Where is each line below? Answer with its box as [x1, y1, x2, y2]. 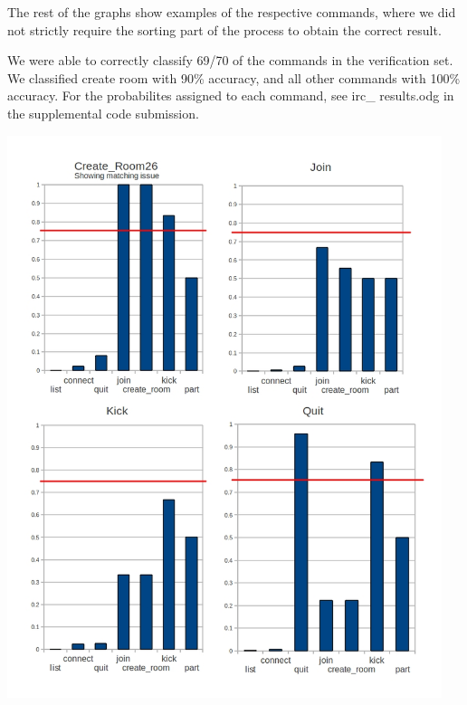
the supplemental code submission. [7, 103, 199, 122]
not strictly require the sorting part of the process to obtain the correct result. [7, 20, 442, 39]
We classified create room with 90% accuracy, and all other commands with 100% [7, 68, 461, 87]
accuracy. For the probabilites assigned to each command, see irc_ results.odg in [7, 86, 454, 105]
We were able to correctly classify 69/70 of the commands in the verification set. [7, 51, 453, 70]
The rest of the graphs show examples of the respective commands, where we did [7, 3, 456, 21]
